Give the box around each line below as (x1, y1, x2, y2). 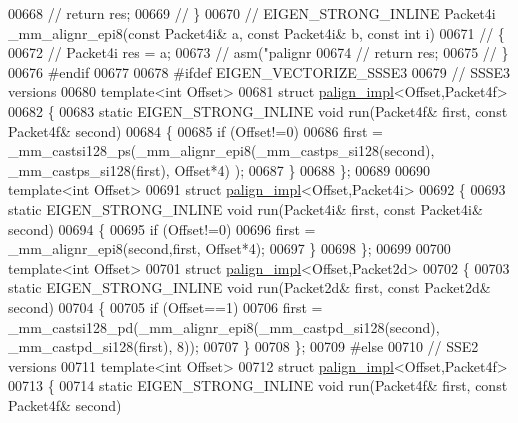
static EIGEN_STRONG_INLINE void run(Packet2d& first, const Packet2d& (8, 277, 491, 298)
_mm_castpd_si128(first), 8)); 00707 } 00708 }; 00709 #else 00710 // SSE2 (8, 336, 479, 357)
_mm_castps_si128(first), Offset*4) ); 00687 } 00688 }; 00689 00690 (8, 159, 430, 180)
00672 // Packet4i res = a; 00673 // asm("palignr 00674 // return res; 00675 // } (8, 42, 509, 63)
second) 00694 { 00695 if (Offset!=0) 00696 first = (8, 218, 316, 239)
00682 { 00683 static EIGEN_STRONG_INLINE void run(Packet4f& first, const (8, 100, 508, 121)
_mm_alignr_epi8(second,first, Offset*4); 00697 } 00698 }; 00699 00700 (8, 238, 451, 259)
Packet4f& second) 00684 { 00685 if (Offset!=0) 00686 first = (8, 120, 383, 141)
